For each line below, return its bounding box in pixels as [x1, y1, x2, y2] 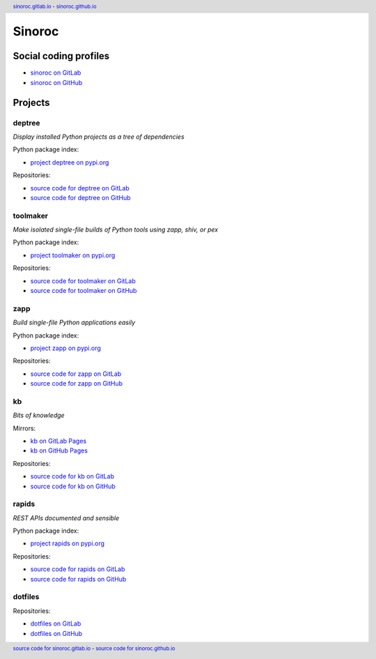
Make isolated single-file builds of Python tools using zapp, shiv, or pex [13, 225, 219, 234]
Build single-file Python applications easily [13, 318, 136, 327]
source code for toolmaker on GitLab [30, 276, 136, 285]
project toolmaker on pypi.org [30, 251, 116, 259]
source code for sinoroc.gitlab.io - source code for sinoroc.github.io [13, 645, 175, 652]
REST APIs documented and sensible [13, 513, 120, 522]
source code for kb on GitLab [30, 472, 115, 480]
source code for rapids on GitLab [30, 565, 125, 573]
